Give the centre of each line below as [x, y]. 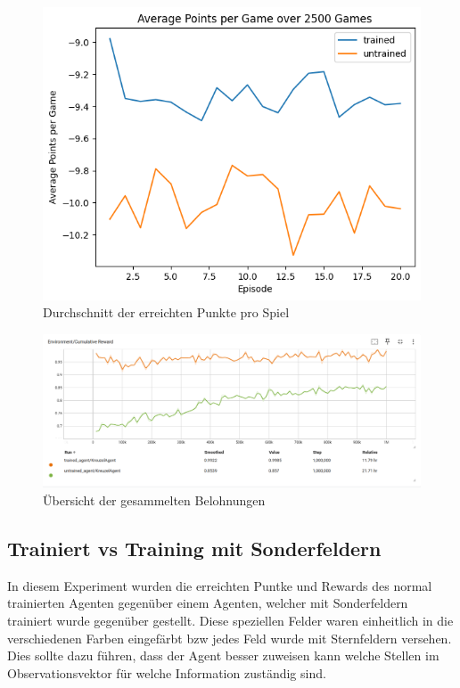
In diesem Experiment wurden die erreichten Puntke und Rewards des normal [220, 585]
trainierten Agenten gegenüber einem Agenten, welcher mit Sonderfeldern [208, 603]
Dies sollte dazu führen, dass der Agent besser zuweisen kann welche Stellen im [223, 655]
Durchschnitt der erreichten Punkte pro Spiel [166, 312]
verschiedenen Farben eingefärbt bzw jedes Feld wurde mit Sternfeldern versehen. [230, 638]
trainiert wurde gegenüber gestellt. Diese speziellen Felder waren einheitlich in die [230, 621]
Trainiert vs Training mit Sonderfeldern [194, 549]
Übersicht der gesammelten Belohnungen [154, 500]
